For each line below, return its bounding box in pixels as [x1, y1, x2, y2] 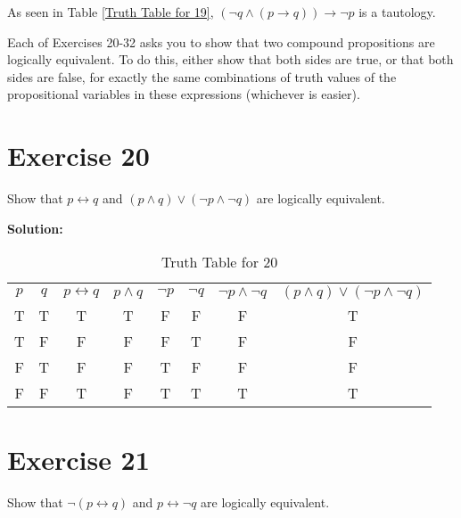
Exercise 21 [7, 441, 150, 478]
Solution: [7, 218, 63, 237]
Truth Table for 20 [161, 251, 278, 273]
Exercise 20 [7, 137, 150, 174]
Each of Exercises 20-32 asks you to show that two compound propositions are [7, 32, 435, 51]
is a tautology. [358, 3, 436, 21]
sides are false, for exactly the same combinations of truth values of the [7, 67, 397, 86]
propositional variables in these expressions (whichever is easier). [7, 85, 360, 103]
